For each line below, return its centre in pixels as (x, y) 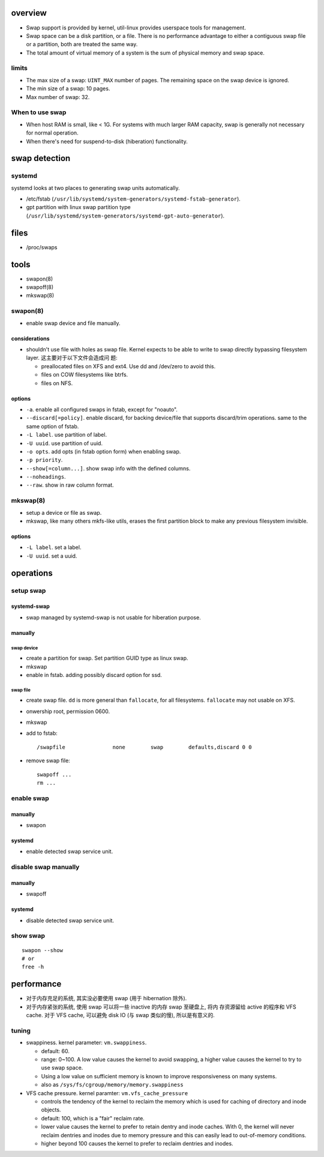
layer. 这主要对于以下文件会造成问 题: (72, 358)
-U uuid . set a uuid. (52, 556)
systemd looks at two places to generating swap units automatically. (95, 188)
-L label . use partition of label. (67, 435)
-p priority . (44, 460)
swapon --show (42, 950)
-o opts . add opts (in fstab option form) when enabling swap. (103, 451)
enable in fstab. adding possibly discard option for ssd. (94, 675)
